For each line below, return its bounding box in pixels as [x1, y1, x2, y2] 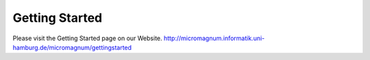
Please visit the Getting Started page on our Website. [12, 34, 162, 42]
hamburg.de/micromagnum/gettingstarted [12, 43, 132, 51]
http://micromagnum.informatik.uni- [163, 34, 265, 42]
